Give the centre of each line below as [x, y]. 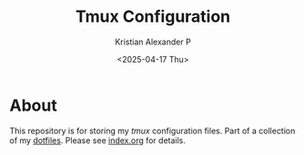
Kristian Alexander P [153, 42]
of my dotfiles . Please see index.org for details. [98, 140]
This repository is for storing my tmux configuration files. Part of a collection [152, 131]
